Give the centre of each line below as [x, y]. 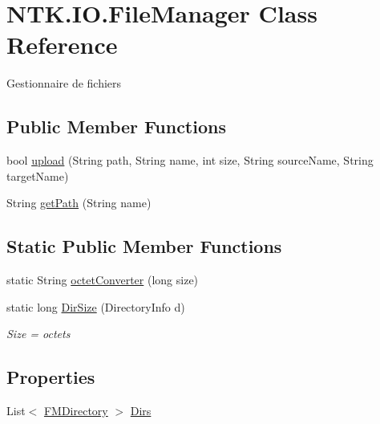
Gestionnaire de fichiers [64, 83]
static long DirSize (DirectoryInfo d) [96, 306]
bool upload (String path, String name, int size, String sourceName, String [190, 160]
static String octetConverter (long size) [103, 280]
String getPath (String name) [79, 203]
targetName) [38, 175]
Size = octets [38, 334]
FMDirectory [76, 411]
